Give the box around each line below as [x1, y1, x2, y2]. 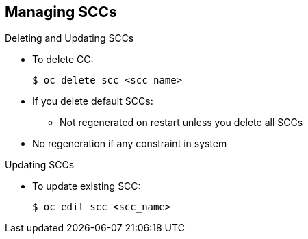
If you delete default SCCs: [32, 95, 153, 108]
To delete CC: [32, 53, 94, 66]
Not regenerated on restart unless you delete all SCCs [60, 116, 303, 129]
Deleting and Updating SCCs [5, 32, 134, 45]
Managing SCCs [5, 3, 117, 21]
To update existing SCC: [32, 180, 141, 192]
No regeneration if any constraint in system [32, 138, 227, 150]
